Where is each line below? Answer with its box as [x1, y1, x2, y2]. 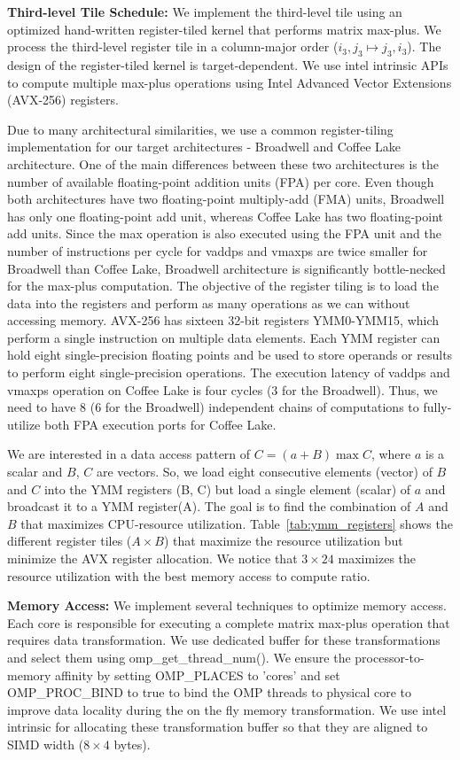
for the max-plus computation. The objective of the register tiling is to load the [7, 276, 439, 295]
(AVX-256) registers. [7, 90, 119, 109]
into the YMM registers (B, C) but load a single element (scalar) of [43, 479, 411, 498]
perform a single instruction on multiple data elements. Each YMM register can [7, 328, 441, 346]
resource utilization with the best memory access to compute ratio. [7, 566, 370, 585]
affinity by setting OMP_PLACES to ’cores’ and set [55, 665, 340, 684]
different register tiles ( [7, 531, 132, 550]
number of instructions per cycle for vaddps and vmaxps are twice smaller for [7, 241, 428, 260]
